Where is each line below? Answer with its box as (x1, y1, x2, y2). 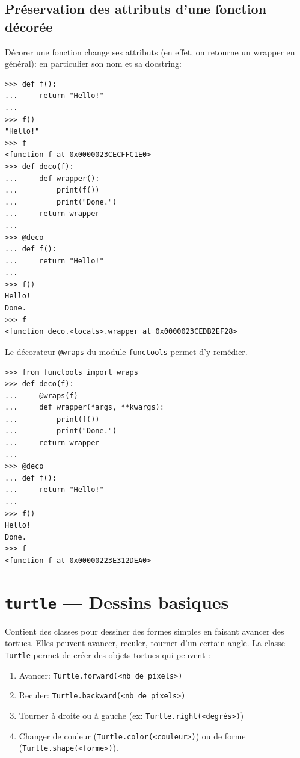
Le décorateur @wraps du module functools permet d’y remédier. (5, 345, 248, 357)
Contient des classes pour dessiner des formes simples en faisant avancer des (5, 624, 284, 637)
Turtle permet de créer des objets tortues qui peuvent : (5, 649, 210, 661)
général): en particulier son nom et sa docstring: (5, 57, 182, 70)
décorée (5, 17, 53, 35)
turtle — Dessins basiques (5, 589, 229, 614)
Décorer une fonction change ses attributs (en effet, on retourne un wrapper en (5, 45, 295, 58)
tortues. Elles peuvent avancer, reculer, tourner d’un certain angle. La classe (5, 636, 286, 649)
